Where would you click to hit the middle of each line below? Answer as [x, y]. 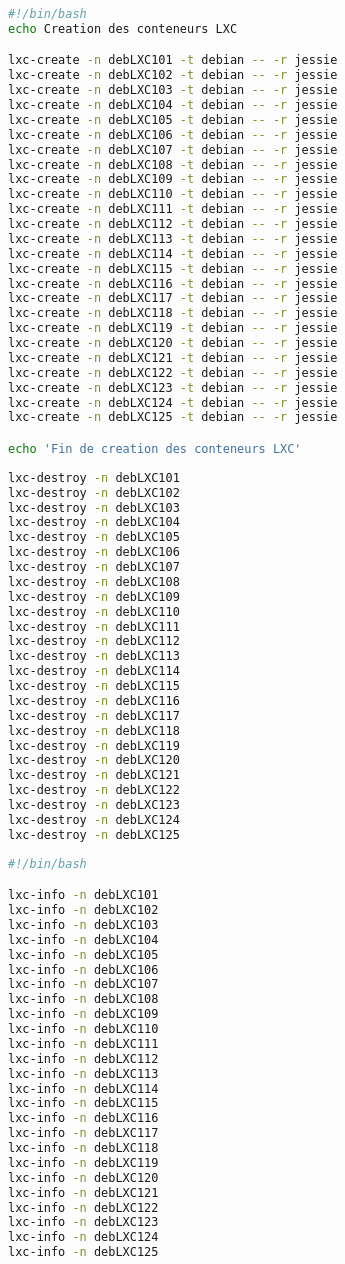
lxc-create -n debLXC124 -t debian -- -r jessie [173, 402]
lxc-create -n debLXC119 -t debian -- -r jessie [173, 328]
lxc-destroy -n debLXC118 [94, 730]
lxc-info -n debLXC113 [83, 1073]
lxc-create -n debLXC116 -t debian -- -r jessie [173, 283]
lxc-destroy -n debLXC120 [94, 760]
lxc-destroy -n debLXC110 [94, 611]
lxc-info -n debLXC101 [83, 895]
